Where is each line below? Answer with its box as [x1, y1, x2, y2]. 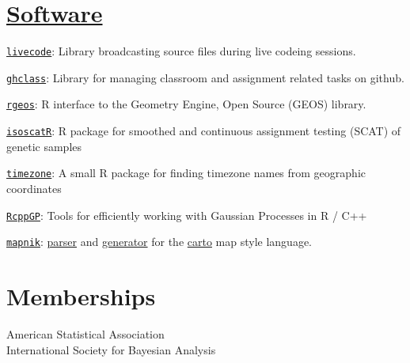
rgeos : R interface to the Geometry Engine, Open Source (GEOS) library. [6, 96, 366, 112]
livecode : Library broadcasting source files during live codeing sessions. [6, 43, 356, 59]
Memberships [6, 280, 156, 312]
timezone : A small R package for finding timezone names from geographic [6, 164, 366, 181]
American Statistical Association [6, 326, 165, 342]
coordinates [6, 180, 62, 196]
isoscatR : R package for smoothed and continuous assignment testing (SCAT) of [6, 123, 401, 139]
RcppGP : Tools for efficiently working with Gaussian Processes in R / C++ [6, 206, 367, 223]
